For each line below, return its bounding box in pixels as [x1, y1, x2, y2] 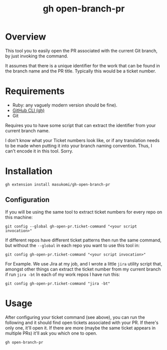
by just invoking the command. [5, 53, 68, 59]
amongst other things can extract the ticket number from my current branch [5, 266, 161, 272]
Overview [5, 31, 46, 42]
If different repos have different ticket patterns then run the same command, [5, 237, 162, 243]
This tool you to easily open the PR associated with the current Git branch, [5, 47, 158, 53]
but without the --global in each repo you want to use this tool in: [5, 242, 140, 248]
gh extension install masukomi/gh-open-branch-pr [5, 182, 111, 187]
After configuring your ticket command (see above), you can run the [5, 314, 146, 320]
